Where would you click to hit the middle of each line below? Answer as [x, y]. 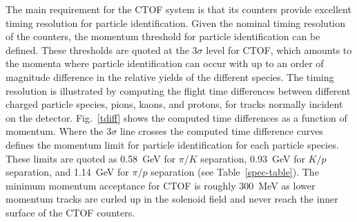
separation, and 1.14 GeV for [67, 172]
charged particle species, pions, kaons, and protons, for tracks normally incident [174, 104]
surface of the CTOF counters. [70, 212]
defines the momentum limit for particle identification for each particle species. [172, 144]
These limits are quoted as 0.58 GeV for [91, 158]
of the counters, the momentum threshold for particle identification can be [163, 36]
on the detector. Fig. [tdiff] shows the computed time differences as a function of [176, 117]
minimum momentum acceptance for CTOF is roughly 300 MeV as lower [161, 185]
